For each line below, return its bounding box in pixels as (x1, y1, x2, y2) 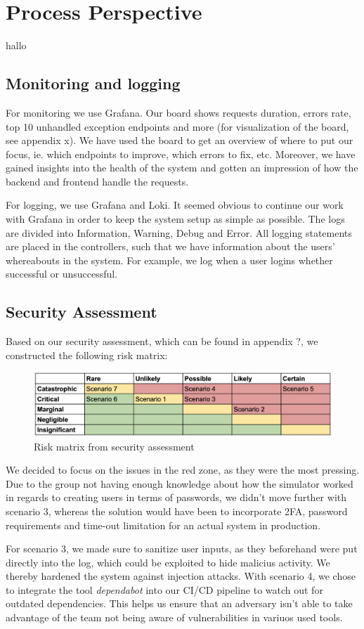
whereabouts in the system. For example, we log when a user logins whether (6, 252, 333, 267)
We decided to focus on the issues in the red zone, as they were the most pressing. (6, 462, 360, 477)
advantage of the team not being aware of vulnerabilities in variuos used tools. (6, 610, 343, 625)
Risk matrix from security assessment (34, 439, 195, 453)
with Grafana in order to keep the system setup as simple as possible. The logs (6, 212, 345, 226)
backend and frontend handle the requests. (6, 174, 189, 188)
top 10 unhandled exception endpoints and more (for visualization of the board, (6, 119, 349, 134)
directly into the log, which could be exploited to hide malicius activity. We (6, 555, 330, 569)
